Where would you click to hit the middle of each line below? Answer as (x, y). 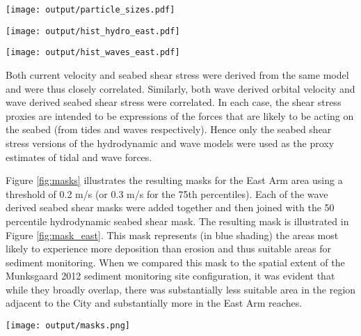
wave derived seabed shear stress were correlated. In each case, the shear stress (174, 102)
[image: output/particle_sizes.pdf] (90, 10)
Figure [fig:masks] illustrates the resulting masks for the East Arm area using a (174, 180)
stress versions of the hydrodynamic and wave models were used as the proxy (170, 143)
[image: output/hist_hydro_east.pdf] (93, 31)
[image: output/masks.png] (68, 326)
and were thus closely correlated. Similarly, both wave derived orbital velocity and (180, 88)
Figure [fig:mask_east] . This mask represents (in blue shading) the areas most (172, 235)
